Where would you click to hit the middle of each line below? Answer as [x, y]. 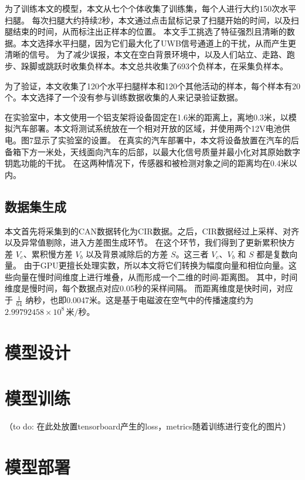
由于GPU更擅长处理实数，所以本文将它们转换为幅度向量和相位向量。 [156, 265]
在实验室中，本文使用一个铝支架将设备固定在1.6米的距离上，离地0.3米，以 [147, 117]
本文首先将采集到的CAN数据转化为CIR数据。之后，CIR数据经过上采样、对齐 [152, 231]
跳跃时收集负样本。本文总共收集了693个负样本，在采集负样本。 [167, 66]
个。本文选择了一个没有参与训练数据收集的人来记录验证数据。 [124, 97]
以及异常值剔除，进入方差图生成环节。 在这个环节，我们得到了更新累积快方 [150, 242]
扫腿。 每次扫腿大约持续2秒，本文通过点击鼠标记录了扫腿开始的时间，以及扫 [152, 20]
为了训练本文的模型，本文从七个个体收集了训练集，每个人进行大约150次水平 [150, 8]
